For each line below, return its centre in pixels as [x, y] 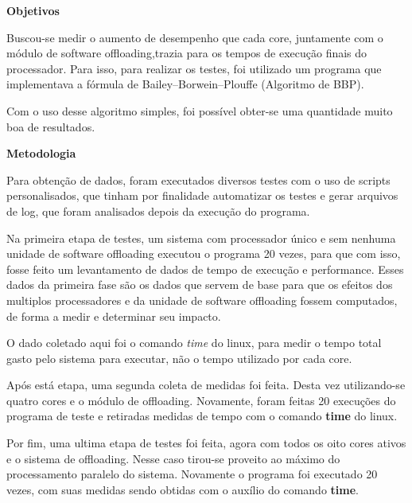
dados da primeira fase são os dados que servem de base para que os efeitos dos [200, 285]
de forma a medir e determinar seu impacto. [114, 316]
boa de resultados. [51, 126]
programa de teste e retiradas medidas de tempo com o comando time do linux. [202, 416]
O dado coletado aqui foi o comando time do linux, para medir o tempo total [194, 343]
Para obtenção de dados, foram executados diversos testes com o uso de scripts [198, 179]
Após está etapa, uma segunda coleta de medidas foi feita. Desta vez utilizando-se [206, 385]
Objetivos [33, 10]
